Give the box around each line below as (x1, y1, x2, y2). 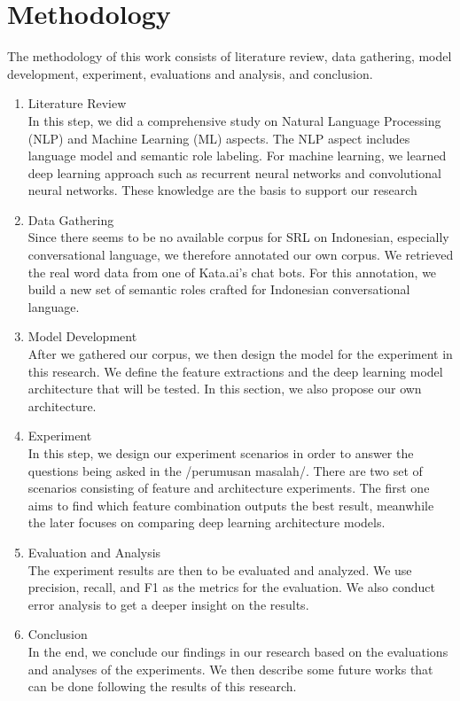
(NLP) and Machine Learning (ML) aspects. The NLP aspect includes (27, 129, 410, 147)
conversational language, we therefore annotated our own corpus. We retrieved (27, 245, 454, 264)
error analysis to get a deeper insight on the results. (27, 595, 309, 613)
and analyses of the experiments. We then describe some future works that (27, 659, 433, 678)
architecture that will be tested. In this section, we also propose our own (27, 379, 422, 398)
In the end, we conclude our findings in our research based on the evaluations (27, 642, 448, 660)
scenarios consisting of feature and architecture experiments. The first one (27, 479, 430, 497)
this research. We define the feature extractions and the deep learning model (27, 362, 443, 380)
